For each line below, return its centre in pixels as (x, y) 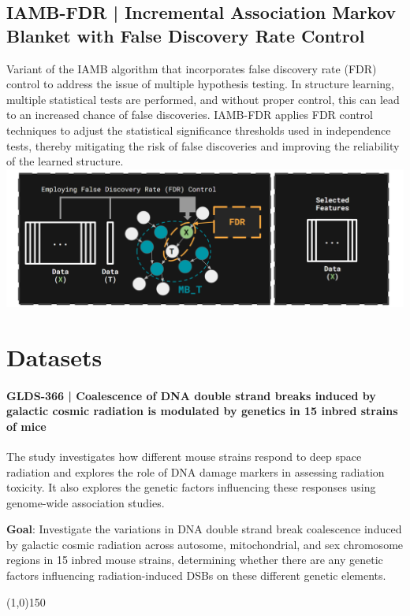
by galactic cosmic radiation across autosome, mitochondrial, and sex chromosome (205, 544)
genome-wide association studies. (86, 502)
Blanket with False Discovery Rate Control (186, 35)
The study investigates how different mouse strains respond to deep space (184, 456)
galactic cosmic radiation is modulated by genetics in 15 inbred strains (202, 411)
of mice (26, 426)
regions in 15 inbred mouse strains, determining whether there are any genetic (195, 560)
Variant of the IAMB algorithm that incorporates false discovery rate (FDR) (192, 68)
